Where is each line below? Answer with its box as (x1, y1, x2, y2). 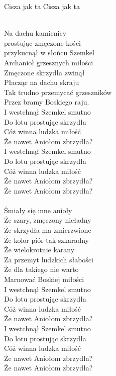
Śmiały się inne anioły (4, 205, 72, 215)
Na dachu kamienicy (4, 28, 67, 38)
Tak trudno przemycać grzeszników (4, 86, 112, 97)
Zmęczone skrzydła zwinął (4, 67, 85, 77)
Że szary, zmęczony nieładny (4, 215, 91, 225)
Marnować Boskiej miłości (4, 274, 84, 285)
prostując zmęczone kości (4, 37, 81, 48)
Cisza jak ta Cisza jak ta (4, 1, 80, 11)
